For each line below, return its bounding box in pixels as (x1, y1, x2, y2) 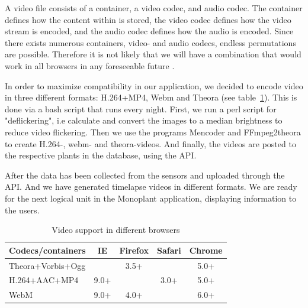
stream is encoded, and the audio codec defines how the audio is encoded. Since (5, 25, 294, 37)
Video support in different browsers (52, 223, 180, 236)
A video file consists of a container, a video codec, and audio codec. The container (5, 2, 303, 14)
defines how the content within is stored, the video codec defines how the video (5, 13, 291, 25)
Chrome (189, 244, 223, 256)
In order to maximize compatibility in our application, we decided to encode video (5, 79, 303, 92)
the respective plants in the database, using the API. (5, 149, 197, 161)
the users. (5, 203, 40, 216)
